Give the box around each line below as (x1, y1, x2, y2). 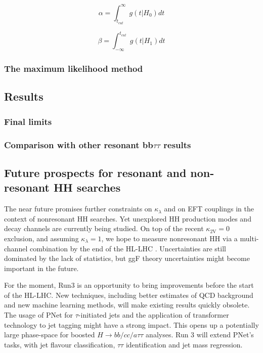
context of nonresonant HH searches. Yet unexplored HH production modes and (4, 213, 251, 224)
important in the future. (4, 262, 79, 273)
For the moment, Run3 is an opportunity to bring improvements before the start (4, 280, 254, 290)
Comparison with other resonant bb (4, 138, 153, 151)
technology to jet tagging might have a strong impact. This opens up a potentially (4, 319, 259, 330)
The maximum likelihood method (4, 62, 143, 75)
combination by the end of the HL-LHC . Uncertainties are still (29, 243, 226, 253)
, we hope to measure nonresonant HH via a (101, 233, 238, 243)
